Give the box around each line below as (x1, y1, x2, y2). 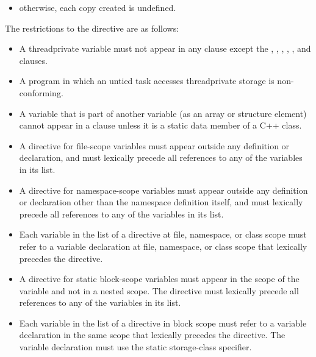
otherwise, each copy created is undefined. (19, 1, 176, 13)
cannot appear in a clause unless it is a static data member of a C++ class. (19, 119, 302, 132)
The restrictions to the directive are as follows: (5, 21, 179, 34)
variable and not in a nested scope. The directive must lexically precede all (19, 284, 299, 297)
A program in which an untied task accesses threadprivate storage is (19, 74, 275, 87)
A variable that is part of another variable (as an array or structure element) (19, 107, 307, 119)
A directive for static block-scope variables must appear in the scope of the (19, 272, 300, 285)
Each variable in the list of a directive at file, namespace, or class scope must (19, 228, 307, 241)
